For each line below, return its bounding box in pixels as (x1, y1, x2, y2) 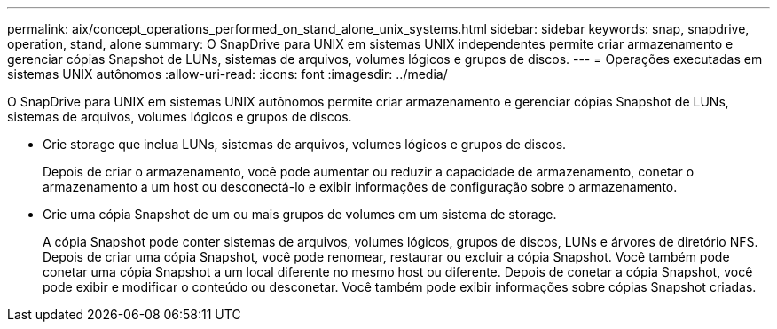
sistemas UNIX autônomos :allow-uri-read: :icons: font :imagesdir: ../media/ (7, 67, 448, 82)
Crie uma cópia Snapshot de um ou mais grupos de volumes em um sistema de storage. (43, 207, 557, 222)
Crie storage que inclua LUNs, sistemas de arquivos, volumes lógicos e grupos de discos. (43, 137, 567, 152)
